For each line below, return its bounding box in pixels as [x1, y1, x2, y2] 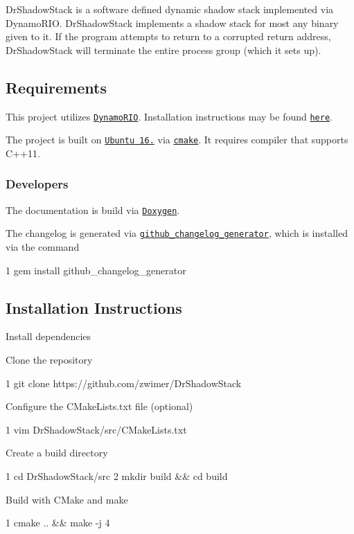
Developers [6, 175, 69, 193]
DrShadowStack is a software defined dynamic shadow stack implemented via [6, 2, 334, 16]
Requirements [6, 76, 107, 98]
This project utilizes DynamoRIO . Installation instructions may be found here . [6, 109, 333, 123]
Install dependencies [6, 329, 91, 344]
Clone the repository [6, 353, 93, 366]
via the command [6, 240, 80, 254]
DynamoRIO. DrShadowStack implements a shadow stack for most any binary [6, 15, 339, 30]
